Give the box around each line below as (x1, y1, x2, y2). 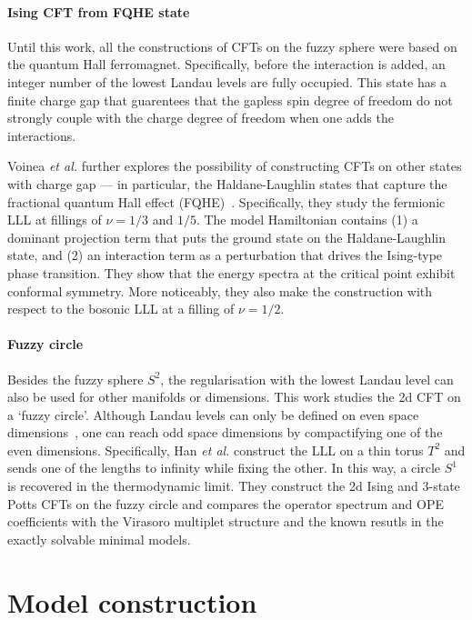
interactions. (7, 125, 76, 145)
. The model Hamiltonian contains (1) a (196, 210, 418, 229)
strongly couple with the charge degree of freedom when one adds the (7, 108, 394, 127)
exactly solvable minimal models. (7, 529, 191, 548)
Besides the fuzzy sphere (7, 369, 144, 388)
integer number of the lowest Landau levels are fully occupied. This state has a (7, 72, 447, 91)
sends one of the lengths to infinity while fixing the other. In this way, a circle (7, 458, 440, 477)
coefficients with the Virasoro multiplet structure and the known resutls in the (7, 512, 444, 531)
